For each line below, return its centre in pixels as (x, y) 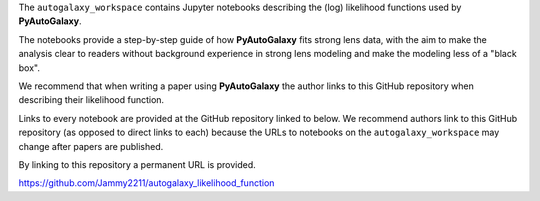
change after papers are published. (91, 146)
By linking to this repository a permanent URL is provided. (137, 164)
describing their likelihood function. (91, 100)
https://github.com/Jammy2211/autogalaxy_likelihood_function (146, 183)
